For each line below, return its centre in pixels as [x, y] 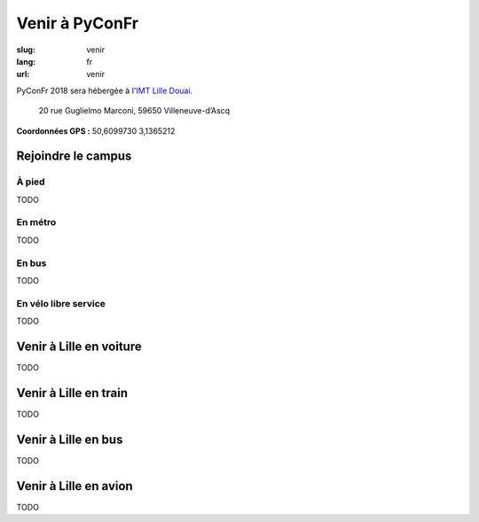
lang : [26, 61]
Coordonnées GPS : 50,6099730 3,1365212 [96, 131]
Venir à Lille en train [72, 393]
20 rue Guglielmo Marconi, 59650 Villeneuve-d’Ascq [134, 111]
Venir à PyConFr [78, 23]
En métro [36, 222]
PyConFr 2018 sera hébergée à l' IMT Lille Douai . [105, 90]
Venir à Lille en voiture [79, 346]
